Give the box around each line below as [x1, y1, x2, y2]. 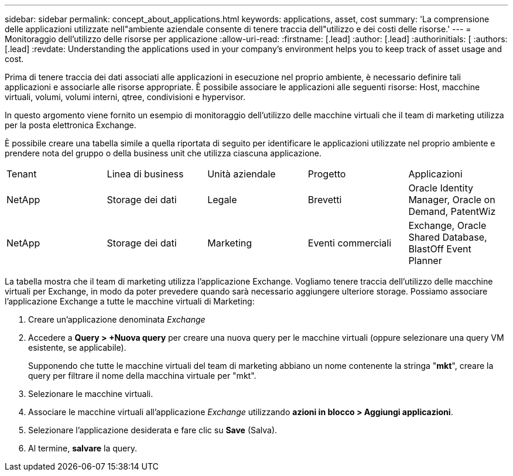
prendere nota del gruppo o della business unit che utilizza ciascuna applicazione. [5, 148, 322, 158]
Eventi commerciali [307, 237, 392, 249]
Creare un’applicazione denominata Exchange [28, 314, 206, 324]
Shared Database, [408, 231, 487, 243]
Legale [207, 194, 237, 206]
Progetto [307, 168, 346, 180]
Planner [408, 255, 442, 266]
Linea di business [107, 168, 184, 180]
